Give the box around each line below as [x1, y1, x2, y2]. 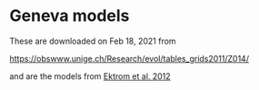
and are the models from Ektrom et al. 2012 [9, 70, 171, 82]
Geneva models [9, 5, 130, 26]
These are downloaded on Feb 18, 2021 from [9, 35, 176, 46]
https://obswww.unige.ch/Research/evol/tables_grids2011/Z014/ [9, 53, 250, 64]
